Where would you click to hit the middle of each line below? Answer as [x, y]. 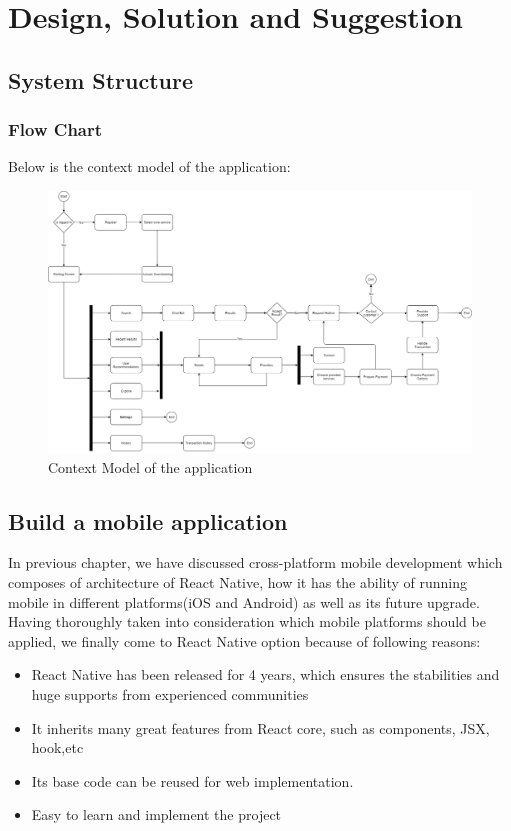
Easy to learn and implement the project [156, 814]
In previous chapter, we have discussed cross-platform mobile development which [255, 562]
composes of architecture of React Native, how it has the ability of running [238, 582]
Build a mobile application [148, 520]
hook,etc [57, 747]
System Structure [101, 79]
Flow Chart [55, 129]
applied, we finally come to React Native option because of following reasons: [244, 640]
